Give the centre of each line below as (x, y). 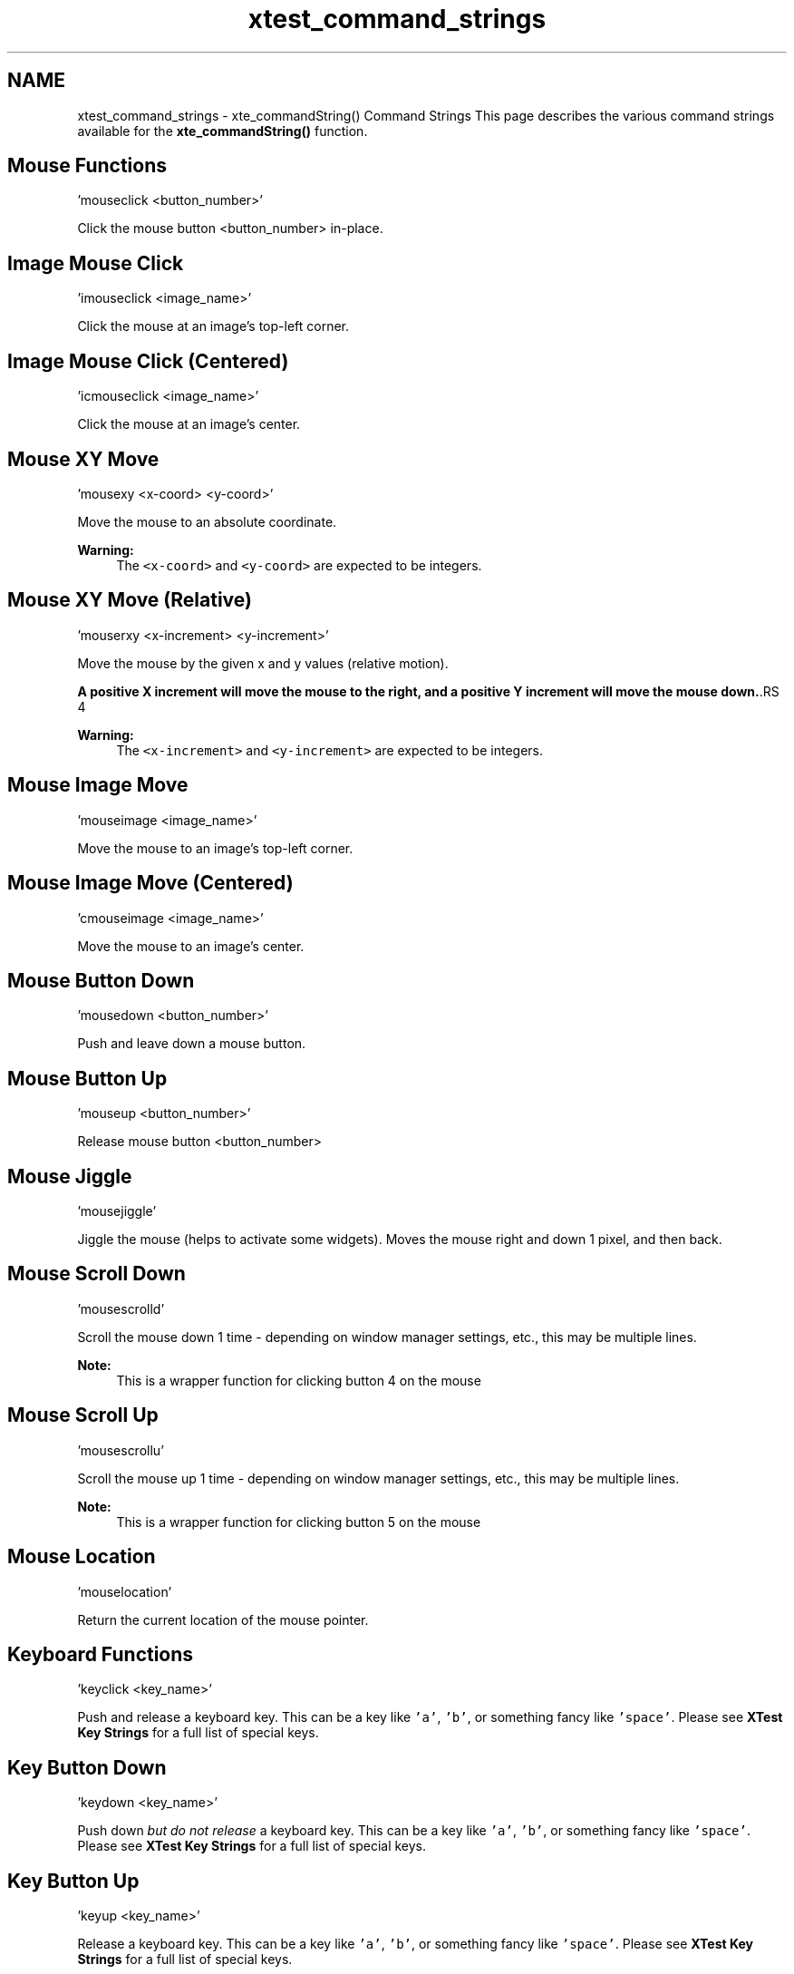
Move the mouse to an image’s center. (191, 946)
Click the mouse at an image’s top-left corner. (213, 326)
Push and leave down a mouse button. (192, 1044)
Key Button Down (87, 1767)
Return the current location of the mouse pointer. (223, 1619)
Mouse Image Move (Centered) (150, 883)
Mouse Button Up (87, 1078)
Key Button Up (73, 1881)
